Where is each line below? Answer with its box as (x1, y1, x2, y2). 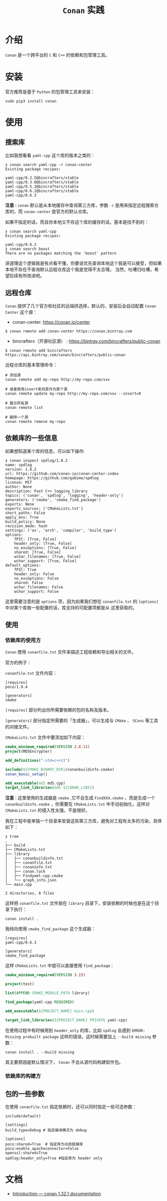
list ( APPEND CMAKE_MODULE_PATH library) (5, 991, 90, 996)
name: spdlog (5, 462, 32, 467)
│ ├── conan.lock (5, 869, 46, 874)
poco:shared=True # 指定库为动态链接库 (5, 1142, 83, 1147)
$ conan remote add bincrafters (5, 348, 72, 353)
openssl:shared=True (5, 1151, 48, 1156)
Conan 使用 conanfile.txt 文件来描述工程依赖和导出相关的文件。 (5, 649, 136, 655)
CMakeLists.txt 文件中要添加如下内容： (5, 734, 86, 741)
